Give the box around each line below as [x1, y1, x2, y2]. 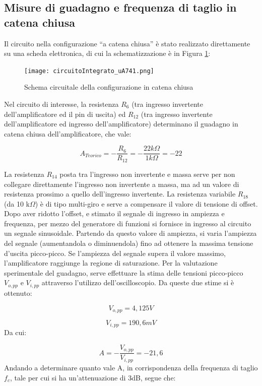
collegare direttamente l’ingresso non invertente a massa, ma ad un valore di [4, 178, 239, 189]
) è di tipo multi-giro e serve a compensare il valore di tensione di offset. [35, 198, 258, 209]
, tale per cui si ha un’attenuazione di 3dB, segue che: [10, 372, 176, 382]
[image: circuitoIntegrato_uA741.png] [24, 67, 154, 75]
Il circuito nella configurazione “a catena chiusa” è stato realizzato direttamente [4, 38, 250, 48]
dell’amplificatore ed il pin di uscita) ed [4, 108, 126, 119]
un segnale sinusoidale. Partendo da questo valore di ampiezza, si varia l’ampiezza [4, 228, 257, 238]
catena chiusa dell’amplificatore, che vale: [4, 128, 132, 139]
